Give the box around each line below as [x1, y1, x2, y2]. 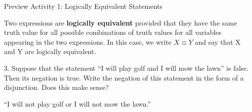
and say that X [195, 36, 241, 47]
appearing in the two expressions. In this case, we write [4, 36, 171, 47]
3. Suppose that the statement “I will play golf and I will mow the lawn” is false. [4, 62, 249, 73]
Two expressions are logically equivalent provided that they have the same [4, 17, 237, 28]
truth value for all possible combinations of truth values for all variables [4, 27, 222, 37]
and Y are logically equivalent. [4, 46, 96, 56]
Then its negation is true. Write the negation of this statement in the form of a [4, 72, 244, 83]
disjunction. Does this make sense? [4, 82, 109, 92]
